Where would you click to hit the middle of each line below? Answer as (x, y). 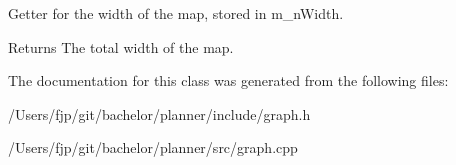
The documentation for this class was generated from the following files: (228, 80)
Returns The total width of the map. (121, 46)
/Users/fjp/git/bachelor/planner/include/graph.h (159, 113)
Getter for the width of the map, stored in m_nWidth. (176, 13)
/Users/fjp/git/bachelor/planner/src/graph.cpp (153, 147)
